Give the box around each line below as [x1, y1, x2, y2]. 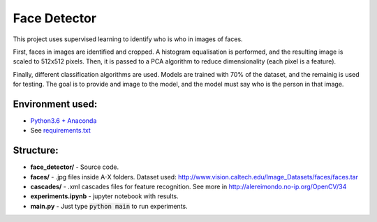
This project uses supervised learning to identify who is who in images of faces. [13, 35, 244, 43]
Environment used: [13, 98, 98, 110]
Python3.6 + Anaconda [30, 117, 97, 125]
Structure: [13, 145, 59, 156]
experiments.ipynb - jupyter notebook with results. [30, 192, 179, 200]
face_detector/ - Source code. [30, 163, 119, 171]
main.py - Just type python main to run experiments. [30, 202, 188, 210]
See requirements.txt [30, 126, 91, 135]
